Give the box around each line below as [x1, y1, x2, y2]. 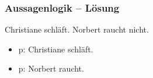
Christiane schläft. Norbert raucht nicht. [5, 23, 149, 36]
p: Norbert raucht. [18, 62, 84, 75]
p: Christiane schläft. [18, 42, 93, 55]
